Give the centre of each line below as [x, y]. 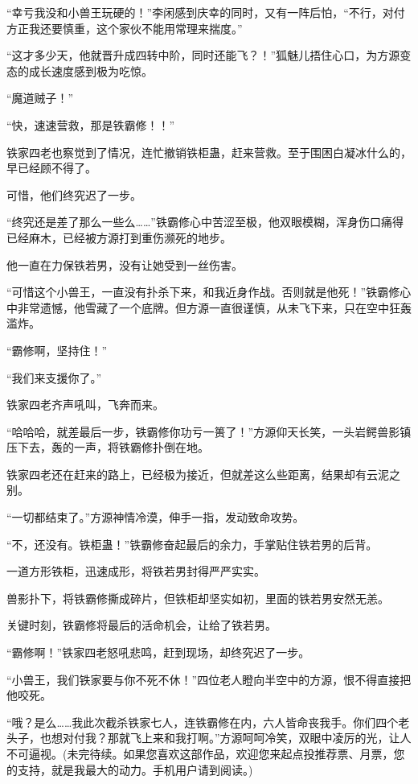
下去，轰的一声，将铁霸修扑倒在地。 [113, 447]
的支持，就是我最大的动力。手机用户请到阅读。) [130, 769]
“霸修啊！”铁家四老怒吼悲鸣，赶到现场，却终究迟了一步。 [158, 652]
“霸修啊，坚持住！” [57, 350]
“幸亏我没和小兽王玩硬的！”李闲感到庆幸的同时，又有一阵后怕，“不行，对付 [206, 12]
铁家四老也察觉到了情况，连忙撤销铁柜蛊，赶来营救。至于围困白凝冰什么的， [209, 152]
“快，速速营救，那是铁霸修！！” [91, 124]
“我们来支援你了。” [54, 377]
